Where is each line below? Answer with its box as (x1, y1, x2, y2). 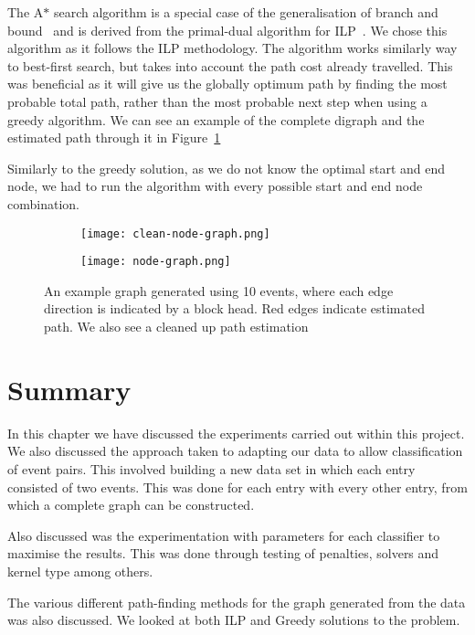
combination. (7, 194, 79, 213)
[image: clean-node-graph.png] (80, 227, 270, 240)
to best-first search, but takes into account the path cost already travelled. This (7, 56, 453, 75)
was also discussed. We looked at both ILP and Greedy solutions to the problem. (7, 610, 460, 630)
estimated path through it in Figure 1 (7, 128, 221, 147)
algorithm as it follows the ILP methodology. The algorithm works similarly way (7, 38, 458, 58)
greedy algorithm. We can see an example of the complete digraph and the (7, 110, 425, 129)
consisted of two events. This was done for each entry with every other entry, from (7, 477, 468, 496)
